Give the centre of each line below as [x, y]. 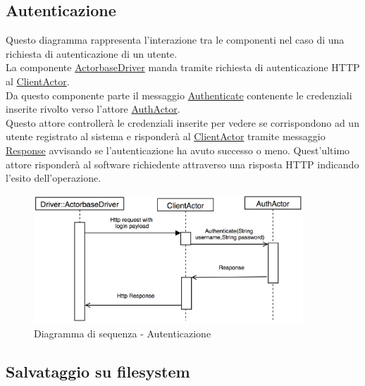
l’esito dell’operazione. [54, 178]
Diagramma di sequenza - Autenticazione [123, 333]
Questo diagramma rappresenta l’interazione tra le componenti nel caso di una [175, 40]
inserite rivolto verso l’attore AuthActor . [93, 109]
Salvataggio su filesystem [98, 371]
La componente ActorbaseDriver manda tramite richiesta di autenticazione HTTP [183, 67]
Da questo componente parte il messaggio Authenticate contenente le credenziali [179, 95]
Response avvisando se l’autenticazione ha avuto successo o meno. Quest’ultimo [178, 150]
